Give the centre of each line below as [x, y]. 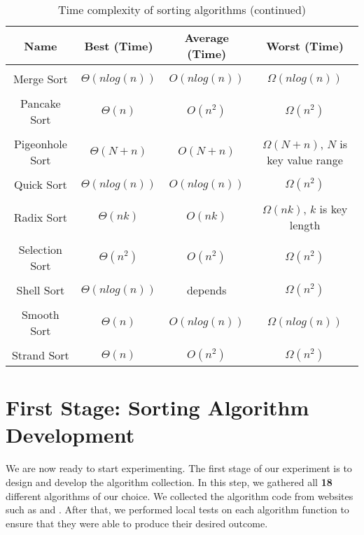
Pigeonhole [40, 144]
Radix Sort [41, 217]
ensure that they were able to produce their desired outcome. [137, 523]
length [305, 225]
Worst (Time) [305, 45]
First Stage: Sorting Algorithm [157, 407]
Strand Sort [40, 355]
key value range [305, 160]
